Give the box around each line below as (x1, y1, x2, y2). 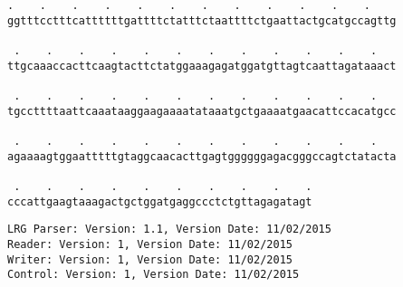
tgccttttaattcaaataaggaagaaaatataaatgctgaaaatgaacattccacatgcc (7, 104, 397, 118)
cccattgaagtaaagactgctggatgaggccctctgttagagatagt (7, 195, 312, 208)
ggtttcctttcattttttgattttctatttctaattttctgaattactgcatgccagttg (7, 14, 397, 27)
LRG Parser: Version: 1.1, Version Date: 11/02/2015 (7, 223, 331, 236)
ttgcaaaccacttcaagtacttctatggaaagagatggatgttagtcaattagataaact (7, 59, 397, 72)
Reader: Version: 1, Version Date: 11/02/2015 (7, 237, 293, 251)
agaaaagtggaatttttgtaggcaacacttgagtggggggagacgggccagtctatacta (7, 149, 397, 163)
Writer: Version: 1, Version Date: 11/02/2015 (7, 253, 293, 266)
